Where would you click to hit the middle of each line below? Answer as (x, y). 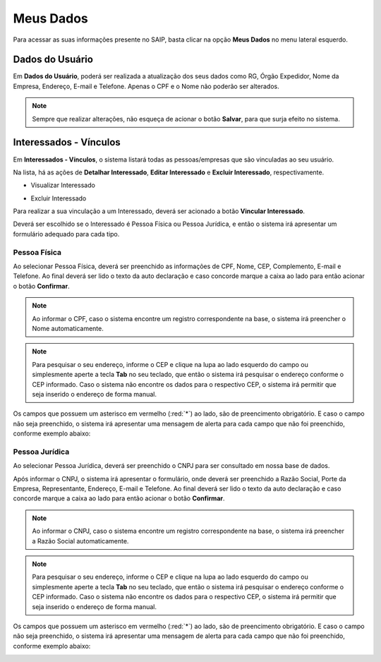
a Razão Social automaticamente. (80, 541)
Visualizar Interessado (63, 185)
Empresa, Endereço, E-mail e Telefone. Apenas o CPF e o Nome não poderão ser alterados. (146, 86)
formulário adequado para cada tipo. (66, 234)
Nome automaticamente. (68, 328)
